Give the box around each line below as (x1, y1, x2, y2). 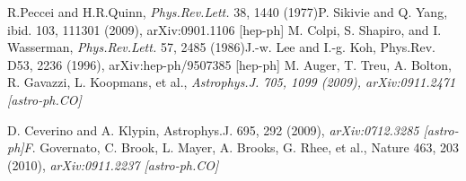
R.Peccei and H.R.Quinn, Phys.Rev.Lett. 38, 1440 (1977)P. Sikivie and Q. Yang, (7, 3, 448, 21)
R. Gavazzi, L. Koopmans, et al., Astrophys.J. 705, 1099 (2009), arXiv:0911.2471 (7, 73, 456, 91)
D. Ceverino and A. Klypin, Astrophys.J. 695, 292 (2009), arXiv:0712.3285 (7, 120, 419, 139)
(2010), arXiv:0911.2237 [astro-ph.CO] (7, 155, 219, 174)
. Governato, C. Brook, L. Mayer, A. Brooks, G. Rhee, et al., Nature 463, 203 (31, 138, 460, 157)
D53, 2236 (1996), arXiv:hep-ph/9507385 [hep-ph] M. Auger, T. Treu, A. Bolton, (7, 55, 452, 73)
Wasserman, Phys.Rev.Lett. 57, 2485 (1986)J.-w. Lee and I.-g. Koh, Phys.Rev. (7, 38, 436, 56)
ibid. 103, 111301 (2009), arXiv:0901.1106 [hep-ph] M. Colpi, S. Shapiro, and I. (7, 20, 442, 39)
